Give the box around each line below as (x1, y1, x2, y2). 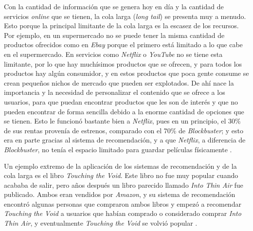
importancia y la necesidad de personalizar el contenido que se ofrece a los (4, 87, 225, 97)
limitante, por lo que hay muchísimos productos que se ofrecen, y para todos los (4, 58, 242, 69)
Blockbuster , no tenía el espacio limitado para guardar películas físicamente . (4, 144, 232, 154)
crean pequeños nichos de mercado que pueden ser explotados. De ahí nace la (4, 77, 234, 88)
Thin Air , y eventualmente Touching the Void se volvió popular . (4, 218, 198, 228)
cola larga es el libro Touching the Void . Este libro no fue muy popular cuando (4, 170, 238, 180)
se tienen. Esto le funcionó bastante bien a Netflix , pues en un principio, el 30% (4, 116, 241, 126)
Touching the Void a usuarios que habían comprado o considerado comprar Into (4, 208, 241, 218)
